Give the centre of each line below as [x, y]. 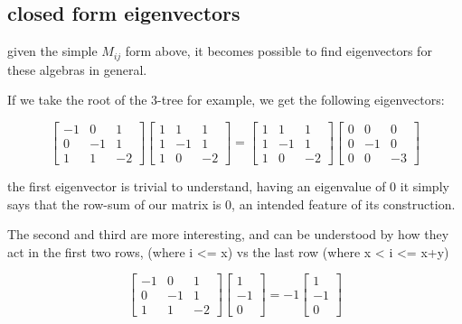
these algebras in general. [77, 69]
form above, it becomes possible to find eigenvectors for [278, 51]
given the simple [52, 51]
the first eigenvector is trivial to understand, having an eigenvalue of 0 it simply [228, 185]
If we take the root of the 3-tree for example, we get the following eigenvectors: [226, 100]
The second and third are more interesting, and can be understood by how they [228, 234]
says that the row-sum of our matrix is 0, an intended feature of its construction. [231, 204]
